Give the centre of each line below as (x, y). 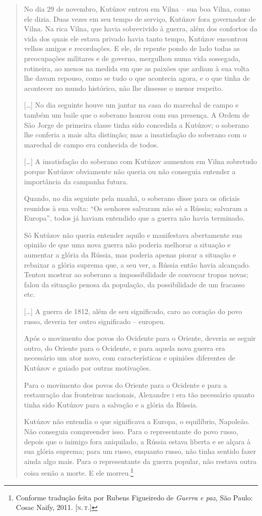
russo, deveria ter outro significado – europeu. (94, 321)
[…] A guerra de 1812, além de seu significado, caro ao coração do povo (133, 311)
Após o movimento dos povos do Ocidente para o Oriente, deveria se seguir (140, 338)
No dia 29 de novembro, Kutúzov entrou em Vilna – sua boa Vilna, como (137, 9)
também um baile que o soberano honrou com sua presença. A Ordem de (137, 114)
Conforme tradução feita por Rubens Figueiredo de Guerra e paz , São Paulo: (134, 497)
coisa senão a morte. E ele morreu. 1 (79, 472)
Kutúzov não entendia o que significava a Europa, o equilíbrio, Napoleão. (137, 421)
